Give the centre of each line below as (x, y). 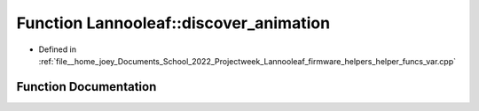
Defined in (58, 49)
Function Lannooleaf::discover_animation (173, 23)
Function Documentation (86, 87)
